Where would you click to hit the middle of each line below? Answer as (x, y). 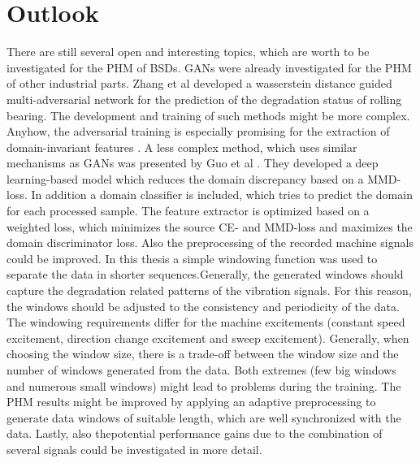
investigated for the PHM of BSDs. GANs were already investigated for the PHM (209, 67)
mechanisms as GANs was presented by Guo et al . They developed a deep (193, 163)
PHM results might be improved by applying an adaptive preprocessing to (191, 402)
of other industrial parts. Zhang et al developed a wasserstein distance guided (199, 83)
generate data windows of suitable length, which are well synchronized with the (204, 417)
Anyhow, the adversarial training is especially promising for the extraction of (198, 131)
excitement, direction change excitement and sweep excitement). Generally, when (208, 338)
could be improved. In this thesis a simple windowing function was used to (192, 258)
